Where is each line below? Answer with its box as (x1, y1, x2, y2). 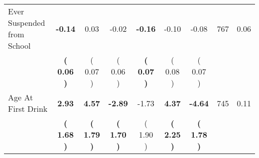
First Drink (8, 103, 48, 114)
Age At (8, 91, 33, 103)
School (8, 40, 31, 51)
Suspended (8, 17, 45, 28)
